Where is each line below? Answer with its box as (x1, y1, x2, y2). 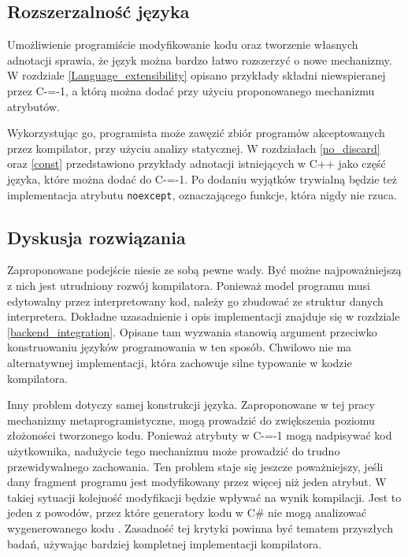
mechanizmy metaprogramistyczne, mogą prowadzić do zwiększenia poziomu (7, 411, 375, 428)
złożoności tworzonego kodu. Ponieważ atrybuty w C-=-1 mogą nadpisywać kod (7, 427, 392, 444)
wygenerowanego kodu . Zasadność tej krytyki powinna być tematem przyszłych (7, 519, 393, 536)
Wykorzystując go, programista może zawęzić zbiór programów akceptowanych (7, 124, 385, 141)
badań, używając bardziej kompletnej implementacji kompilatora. (7, 535, 322, 551)
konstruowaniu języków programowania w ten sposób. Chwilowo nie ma (7, 339, 352, 355)
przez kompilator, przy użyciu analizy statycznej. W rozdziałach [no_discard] (7, 139, 380, 156)
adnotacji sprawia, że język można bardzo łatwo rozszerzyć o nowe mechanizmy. (7, 51, 392, 68)
